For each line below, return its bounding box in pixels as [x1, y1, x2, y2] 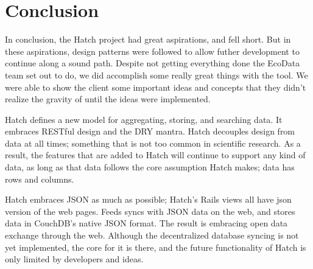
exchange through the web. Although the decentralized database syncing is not [5, 229, 299, 242]
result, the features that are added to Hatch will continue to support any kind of [5, 148, 306, 161]
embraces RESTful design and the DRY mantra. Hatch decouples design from [5, 125, 295, 138]
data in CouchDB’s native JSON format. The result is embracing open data [5, 217, 288, 229]
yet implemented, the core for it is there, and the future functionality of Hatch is [5, 240, 306, 253]
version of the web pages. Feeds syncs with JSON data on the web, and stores [5, 204, 295, 217]
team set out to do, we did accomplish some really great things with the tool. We [5, 68, 308, 81]
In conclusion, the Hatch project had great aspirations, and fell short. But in [5, 33, 291, 46]
